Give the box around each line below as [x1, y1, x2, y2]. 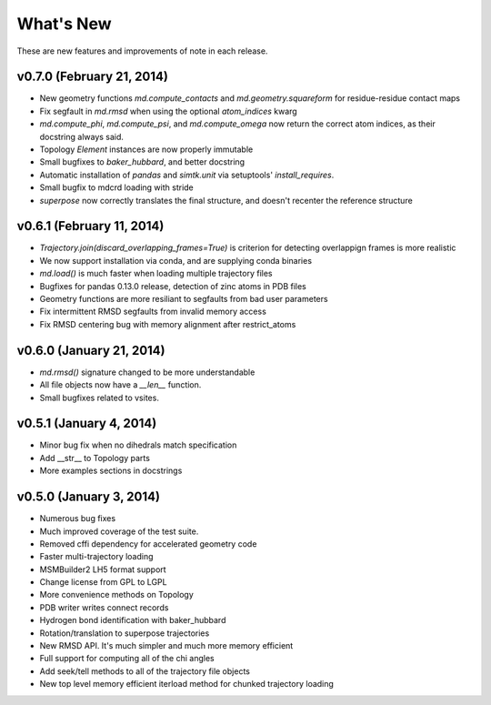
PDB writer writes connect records [39, 601, 169, 613]
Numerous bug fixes [39, 513, 116, 524]
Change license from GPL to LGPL [39, 577, 167, 588]
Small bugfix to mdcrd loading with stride [39, 182, 195, 193]
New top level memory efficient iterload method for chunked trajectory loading [39, 679, 334, 690]
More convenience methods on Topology [39, 589, 195, 600]
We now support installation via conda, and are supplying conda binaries [39, 255, 313, 266]
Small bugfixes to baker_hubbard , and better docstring [39, 156, 245, 167]
